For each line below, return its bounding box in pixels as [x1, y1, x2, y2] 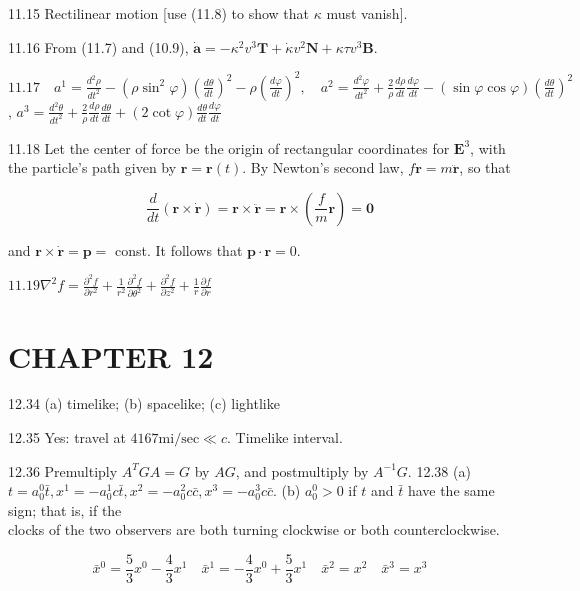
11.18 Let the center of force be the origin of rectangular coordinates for [8, 137, 450, 158]
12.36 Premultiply [8, 460, 118, 481]
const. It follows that [115, 239, 243, 260]
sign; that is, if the [8, 499, 122, 520]
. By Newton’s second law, [242, 157, 404, 178]
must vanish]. [326, 3, 408, 23]
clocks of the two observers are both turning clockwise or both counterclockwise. [8, 519, 500, 540]
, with [470, 137, 506, 158]
